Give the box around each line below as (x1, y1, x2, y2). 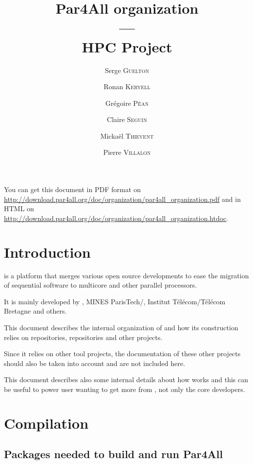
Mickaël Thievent (100, 130, 154, 141)
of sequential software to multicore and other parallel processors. (4, 280, 197, 290)
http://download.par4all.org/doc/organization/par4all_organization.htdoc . (4, 213, 229, 223)
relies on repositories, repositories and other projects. (4, 332, 163, 342)
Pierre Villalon (103, 147, 151, 157)
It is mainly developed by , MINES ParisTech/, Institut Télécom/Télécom (4, 296, 226, 306)
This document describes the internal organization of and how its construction (4, 322, 238, 332)
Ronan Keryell (104, 81, 150, 92)
